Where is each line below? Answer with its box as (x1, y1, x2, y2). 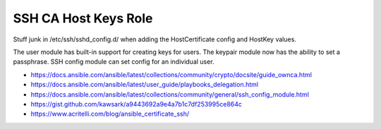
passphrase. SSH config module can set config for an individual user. (13, 57, 214, 66)
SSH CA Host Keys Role (13, 11, 153, 26)
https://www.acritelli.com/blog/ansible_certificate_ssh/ (30, 109, 190, 118)
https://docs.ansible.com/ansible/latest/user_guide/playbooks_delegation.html (30, 81, 259, 89)
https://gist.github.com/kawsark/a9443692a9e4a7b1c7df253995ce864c (30, 100, 243, 108)
